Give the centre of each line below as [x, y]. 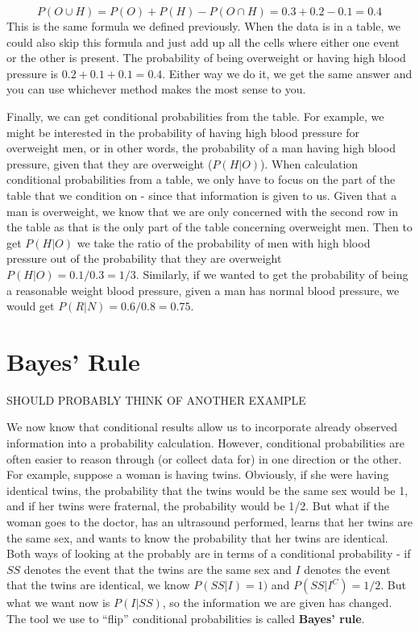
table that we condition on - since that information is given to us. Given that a [202, 195]
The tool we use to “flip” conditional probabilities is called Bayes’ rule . [186, 618]
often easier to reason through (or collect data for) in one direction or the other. [204, 458]
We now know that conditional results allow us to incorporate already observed [202, 427]
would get [31, 306]
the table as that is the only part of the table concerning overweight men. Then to [209, 227]
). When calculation [309, 163]
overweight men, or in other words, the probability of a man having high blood [201, 148]
